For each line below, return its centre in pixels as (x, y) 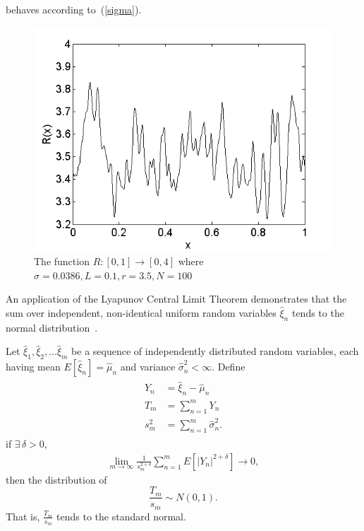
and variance (148, 367)
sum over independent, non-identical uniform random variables (141, 312)
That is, (23, 516)
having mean (33, 367)
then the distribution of (56, 479)
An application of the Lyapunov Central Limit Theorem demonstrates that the (176, 299)
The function (62, 261)
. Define (229, 367)
